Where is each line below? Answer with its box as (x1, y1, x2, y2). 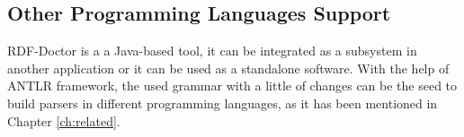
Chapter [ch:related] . (7, 111, 120, 130)
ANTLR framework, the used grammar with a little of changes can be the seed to (7, 76, 458, 95)
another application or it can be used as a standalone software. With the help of (7, 58, 450, 77)
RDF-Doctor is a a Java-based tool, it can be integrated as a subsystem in (7, 41, 417, 60)
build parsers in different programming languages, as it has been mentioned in (7, 93, 438, 112)
